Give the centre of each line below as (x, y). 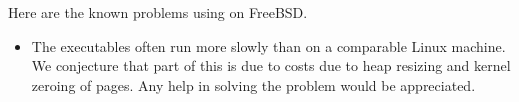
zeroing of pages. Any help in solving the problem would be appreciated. (253, 84)
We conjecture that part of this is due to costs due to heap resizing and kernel (271, 65)
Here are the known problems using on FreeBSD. (158, 12)
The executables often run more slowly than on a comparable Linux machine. (268, 45)
